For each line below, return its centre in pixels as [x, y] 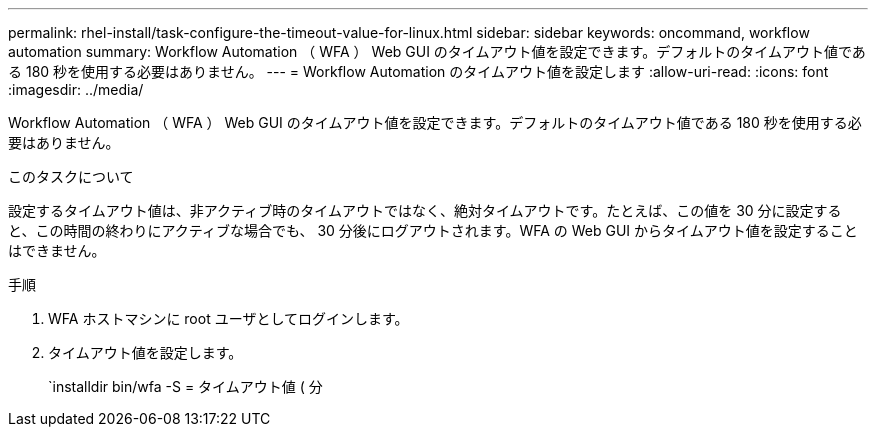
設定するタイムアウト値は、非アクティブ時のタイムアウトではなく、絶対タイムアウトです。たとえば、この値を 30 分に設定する [425, 210]
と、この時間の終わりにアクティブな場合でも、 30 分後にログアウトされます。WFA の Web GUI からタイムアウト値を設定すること [433, 230]
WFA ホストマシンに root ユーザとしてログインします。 [228, 318]
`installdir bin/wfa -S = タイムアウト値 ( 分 [185, 386]
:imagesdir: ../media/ [76, 89]
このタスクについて [71, 176]
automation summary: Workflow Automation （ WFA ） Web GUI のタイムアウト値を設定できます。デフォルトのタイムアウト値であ [437, 51]
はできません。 [57, 250]
